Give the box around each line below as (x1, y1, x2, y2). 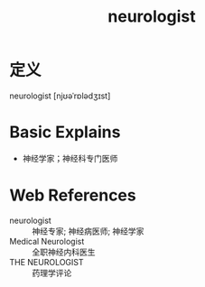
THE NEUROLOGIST (9, 256, 84, 267)
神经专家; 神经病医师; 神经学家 (32, 226, 144, 236)
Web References (9, 185, 137, 206)
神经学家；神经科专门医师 (22, 153, 118, 163)
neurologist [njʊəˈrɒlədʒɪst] (9, 90, 111, 101)
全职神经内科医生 (32, 246, 96, 257)
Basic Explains (9, 122, 121, 143)
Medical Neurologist (9, 236, 85, 246)
